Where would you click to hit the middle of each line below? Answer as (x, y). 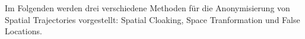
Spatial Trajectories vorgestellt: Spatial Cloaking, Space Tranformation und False (152, 19)
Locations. (23, 31)
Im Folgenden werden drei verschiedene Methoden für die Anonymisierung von (147, 8)
